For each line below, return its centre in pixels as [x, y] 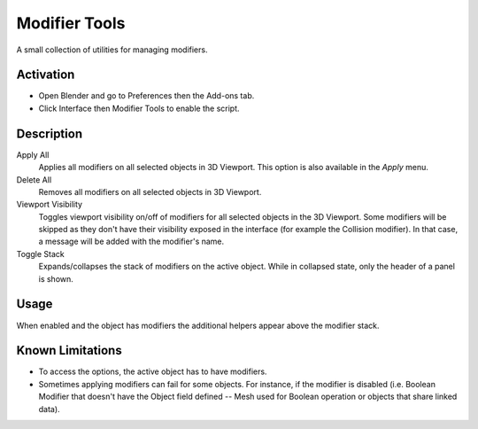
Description [50, 133]
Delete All [34, 179]
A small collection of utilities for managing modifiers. [112, 50]
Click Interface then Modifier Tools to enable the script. [139, 108]
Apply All [33, 154]
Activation [46, 75]
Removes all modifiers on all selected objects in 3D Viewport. [150, 191]
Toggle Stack [41, 253]
